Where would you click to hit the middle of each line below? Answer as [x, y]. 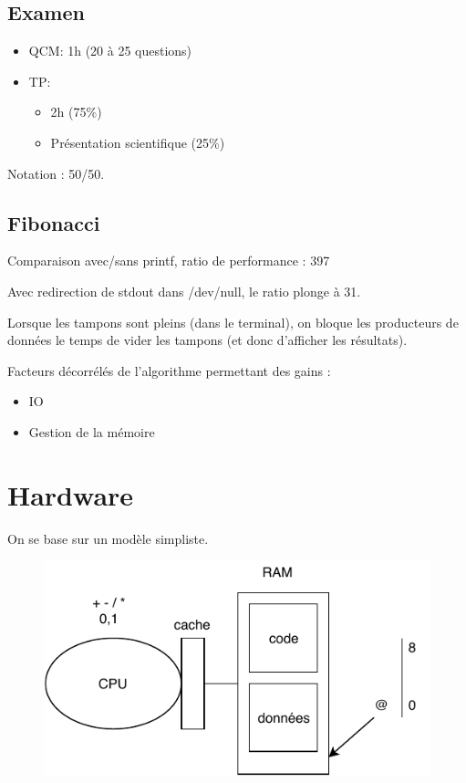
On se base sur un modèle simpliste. [108, 538]
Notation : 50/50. [56, 173]
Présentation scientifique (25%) [138, 142]
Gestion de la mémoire [92, 431]
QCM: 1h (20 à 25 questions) [110, 51]
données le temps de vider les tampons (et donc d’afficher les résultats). [207, 340]
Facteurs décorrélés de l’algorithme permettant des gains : [169, 370]
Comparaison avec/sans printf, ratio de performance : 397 [169, 261]
